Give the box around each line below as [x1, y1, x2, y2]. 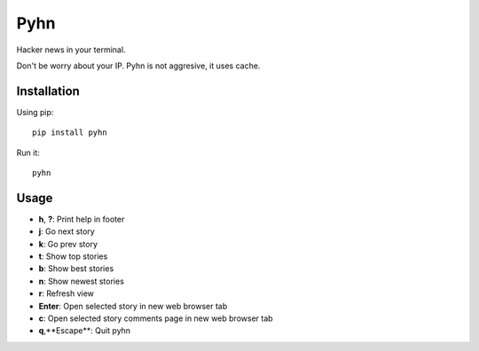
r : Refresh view [38, 288, 95, 299]
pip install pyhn [32, 128, 107, 137]
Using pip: [16, 106, 54, 117]
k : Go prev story [38, 238, 98, 249]
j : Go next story [38, 226, 95, 237]
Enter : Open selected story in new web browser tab [38, 300, 228, 311]
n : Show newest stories [38, 276, 124, 286]
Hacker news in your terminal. [16, 44, 126, 55]
